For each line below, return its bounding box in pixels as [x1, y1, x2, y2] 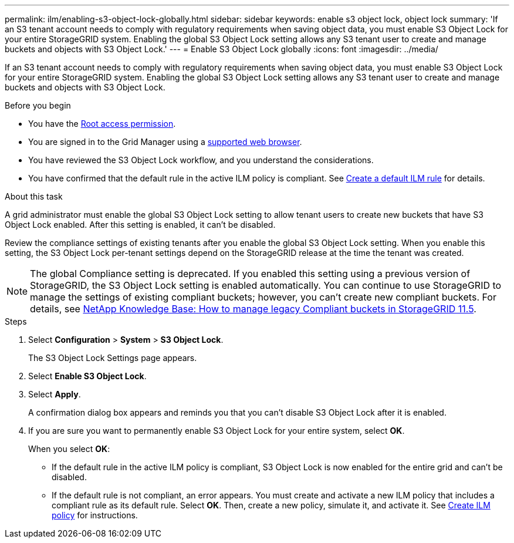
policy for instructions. [52, 510, 138, 520]
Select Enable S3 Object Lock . [28, 371, 147, 381]
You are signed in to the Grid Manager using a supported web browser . [28, 137, 302, 147]
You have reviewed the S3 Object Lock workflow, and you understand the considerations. [28, 155, 374, 165]
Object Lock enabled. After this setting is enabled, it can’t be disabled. [5, 220, 276, 230]
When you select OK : [28, 444, 110, 454]
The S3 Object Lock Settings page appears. [28, 353, 197, 363]
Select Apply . [28, 389, 81, 399]
